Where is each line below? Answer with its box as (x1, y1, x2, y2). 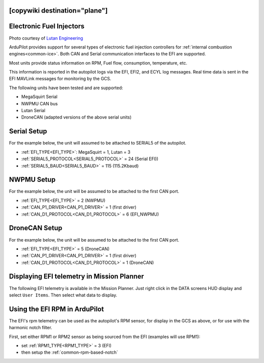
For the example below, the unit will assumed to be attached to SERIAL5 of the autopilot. (9, 140, 187, 146)
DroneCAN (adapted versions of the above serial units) (21, 114, 132, 120)
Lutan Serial (21, 108, 46, 114)
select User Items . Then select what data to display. (9, 292, 117, 298)
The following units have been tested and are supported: (9, 85, 123, 91)
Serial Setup (9, 127, 47, 136)
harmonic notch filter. (9, 325, 52, 331)
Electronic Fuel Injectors (9, 22, 85, 30)
